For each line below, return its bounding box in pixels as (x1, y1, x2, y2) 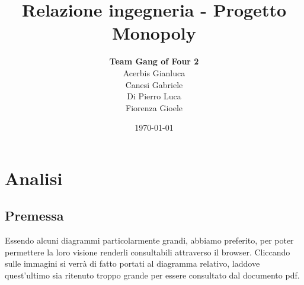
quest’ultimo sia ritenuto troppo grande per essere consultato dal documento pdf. (5, 269, 300, 281)
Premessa (5, 206, 64, 225)
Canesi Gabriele (125, 78, 183, 90)
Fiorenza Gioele (126, 101, 183, 114)
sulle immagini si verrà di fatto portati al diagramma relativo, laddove (5, 257, 260, 270)
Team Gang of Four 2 (109, 55, 199, 67)
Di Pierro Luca (127, 90, 181, 102)
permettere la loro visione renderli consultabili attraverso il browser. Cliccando (5, 245, 290, 258)
